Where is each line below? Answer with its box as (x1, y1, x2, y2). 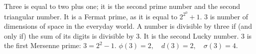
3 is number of (204, 11, 248, 21)
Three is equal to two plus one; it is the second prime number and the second (4, 1, 241, 11)
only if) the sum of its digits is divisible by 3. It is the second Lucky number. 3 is (4, 30, 252, 41)
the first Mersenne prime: (4, 40, 81, 51)
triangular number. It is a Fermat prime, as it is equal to (4, 11, 177, 21)
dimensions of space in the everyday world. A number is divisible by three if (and (4, 21, 252, 31)
